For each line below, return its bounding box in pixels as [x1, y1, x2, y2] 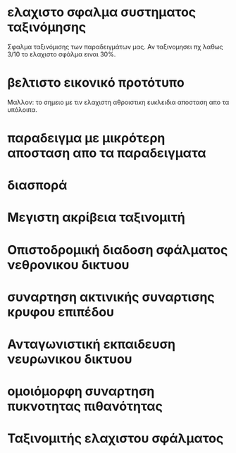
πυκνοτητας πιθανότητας [7, 399, 163, 414]
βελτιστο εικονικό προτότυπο [7, 75, 185, 91]
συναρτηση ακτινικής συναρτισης [7, 289, 215, 305]
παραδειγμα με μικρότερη [7, 130, 166, 147]
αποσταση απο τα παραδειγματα [7, 145, 206, 161]
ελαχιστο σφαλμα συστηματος [7, 4, 197, 20]
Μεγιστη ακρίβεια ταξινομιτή [7, 209, 185, 225]
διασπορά [7, 178, 68, 194]
